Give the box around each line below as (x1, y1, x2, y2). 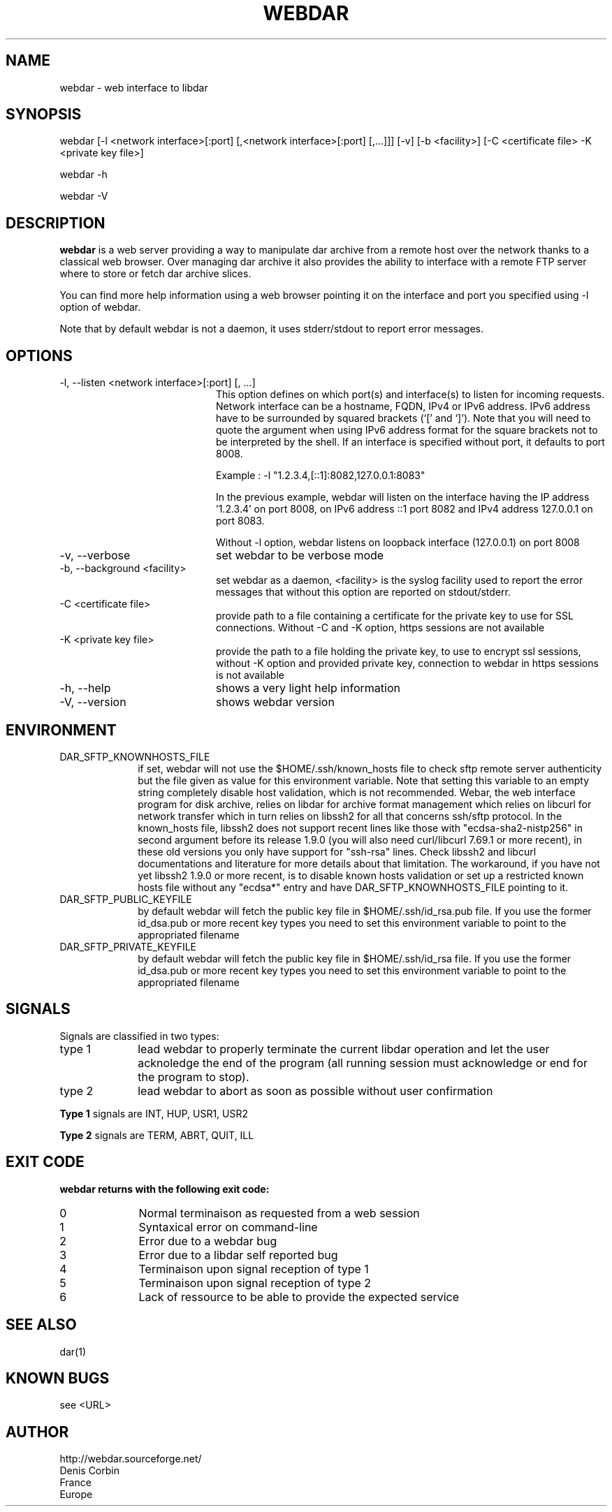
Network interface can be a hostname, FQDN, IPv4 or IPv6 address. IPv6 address (216, 400, 590, 413)
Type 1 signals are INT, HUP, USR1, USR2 (59, 1107, 249, 1120)
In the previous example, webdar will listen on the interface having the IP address (216, 491, 590, 504)
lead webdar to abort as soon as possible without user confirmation (138, 1083, 493, 1098)
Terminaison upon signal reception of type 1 (138, 1261, 369, 1276)
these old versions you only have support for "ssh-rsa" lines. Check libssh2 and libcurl (138, 845, 537, 858)
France (59, 1476, 92, 1489)
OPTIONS (6, 346, 73, 365)
